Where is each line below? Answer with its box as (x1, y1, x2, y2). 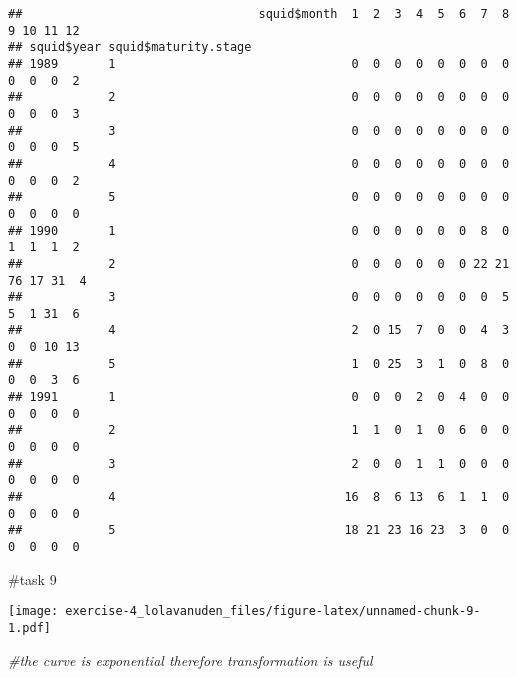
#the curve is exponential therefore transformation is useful (8, 649, 373, 670)
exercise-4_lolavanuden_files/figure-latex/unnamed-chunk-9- (65, 604, 481, 619)
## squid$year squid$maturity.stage (8, 40, 252, 55)
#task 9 (8, 568, 57, 589)
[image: (8, 604, 59, 619)
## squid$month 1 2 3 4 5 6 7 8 (8, 7, 510, 21)
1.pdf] (8, 620, 51, 635)
